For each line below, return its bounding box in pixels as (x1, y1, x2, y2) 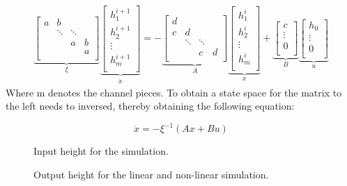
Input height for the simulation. (33, 144, 169, 158)
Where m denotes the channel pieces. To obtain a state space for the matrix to (6, 85, 342, 99)
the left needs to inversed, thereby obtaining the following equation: (6, 99, 295, 113)
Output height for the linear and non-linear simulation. (33, 167, 269, 181)
